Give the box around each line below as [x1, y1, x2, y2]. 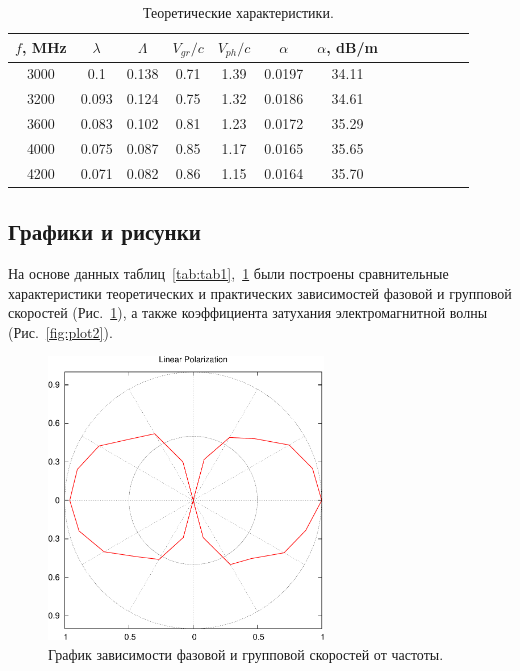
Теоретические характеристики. [143, 2, 334, 22]
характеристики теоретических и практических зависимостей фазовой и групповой [8, 282, 512, 303]
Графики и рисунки [8, 216, 201, 247]
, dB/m [326, 37, 378, 58]
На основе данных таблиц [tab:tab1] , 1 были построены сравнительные [8, 262, 449, 283]
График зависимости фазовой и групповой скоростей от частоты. [48, 643, 444, 664]
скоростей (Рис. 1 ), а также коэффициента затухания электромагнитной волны [8, 302, 488, 323]
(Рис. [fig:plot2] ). [8, 321, 113, 342]
